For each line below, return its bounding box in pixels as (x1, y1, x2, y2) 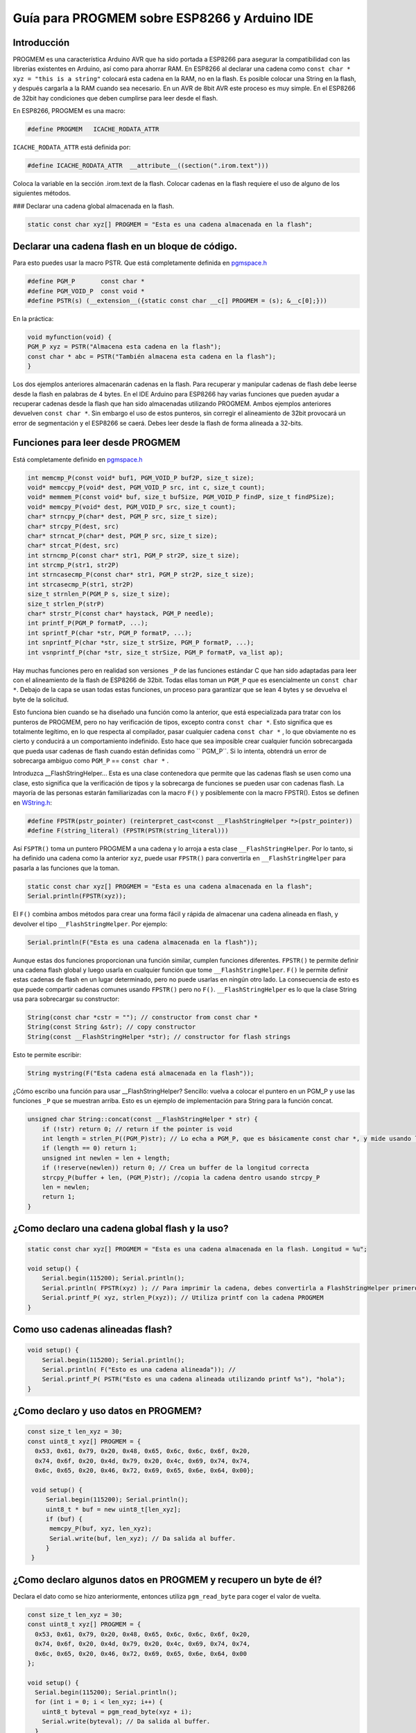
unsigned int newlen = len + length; (42, 1154, 171, 1162)
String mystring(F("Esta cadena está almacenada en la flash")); (27, 1069, 254, 1077)
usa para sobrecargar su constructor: (12, 995, 120, 1003)
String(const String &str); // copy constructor (27, 1023, 196, 1031)
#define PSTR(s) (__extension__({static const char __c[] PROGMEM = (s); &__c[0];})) (27, 297, 327, 304)
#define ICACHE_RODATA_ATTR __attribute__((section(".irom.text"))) (27, 162, 269, 169)
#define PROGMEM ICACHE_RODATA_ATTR (27, 125, 159, 133)
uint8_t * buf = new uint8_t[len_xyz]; (45, 1505, 182, 1513)
